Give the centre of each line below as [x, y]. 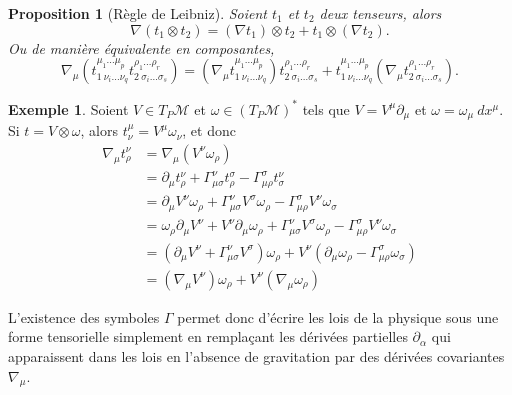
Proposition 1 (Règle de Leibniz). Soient [137, 13]
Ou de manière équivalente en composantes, [141, 47]
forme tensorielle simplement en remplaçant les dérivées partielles [208, 336]
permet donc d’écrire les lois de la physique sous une [338, 316]
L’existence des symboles [84, 316]
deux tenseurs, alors [380, 13]
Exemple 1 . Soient [68, 108]
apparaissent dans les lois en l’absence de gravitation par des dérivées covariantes [256, 355]
